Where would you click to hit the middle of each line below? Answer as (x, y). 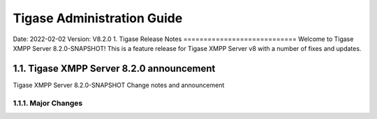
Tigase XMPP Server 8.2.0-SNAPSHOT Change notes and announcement (119, 85)
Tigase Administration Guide (98, 18)
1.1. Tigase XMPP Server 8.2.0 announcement (114, 69)
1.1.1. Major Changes (48, 103)
